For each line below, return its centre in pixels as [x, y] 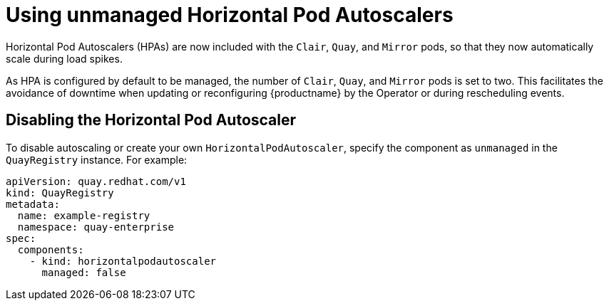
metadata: [33, 204]
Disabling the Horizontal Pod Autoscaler [151, 120]
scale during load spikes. [64, 58]
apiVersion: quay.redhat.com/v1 [96, 181]
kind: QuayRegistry [60, 192]
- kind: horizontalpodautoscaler [123, 261]
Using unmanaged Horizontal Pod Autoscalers [230, 15]
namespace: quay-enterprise [96, 227]
